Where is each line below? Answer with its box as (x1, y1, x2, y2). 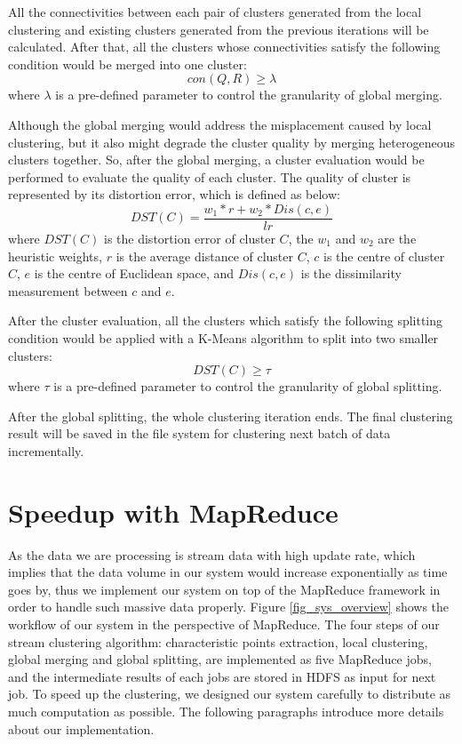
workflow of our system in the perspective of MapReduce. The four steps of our (8, 615, 440, 634)
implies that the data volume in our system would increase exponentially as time (8, 563, 448, 581)
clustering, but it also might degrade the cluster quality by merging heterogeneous (8, 132, 455, 151)
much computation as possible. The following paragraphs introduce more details (8, 702, 444, 720)
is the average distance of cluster (115, 246, 294, 265)
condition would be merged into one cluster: (8, 54, 247, 73)
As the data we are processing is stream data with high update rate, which (8, 545, 416, 564)
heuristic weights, (8, 246, 102, 265)
